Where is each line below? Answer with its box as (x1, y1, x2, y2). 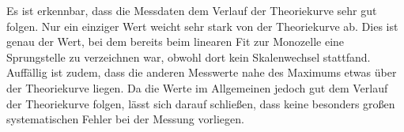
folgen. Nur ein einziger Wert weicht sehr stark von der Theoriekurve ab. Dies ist (6, 17, 398, 34)
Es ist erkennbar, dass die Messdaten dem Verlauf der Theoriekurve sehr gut (6, 2, 377, 18)
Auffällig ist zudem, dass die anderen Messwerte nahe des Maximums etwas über (6, 64, 397, 81)
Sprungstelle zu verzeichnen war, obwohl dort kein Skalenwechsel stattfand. (6, 48, 371, 65)
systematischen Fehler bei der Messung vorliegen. (6, 111, 244, 127)
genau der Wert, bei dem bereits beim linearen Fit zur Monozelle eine (6, 33, 345, 50)
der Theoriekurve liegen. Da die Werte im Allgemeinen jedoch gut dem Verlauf (6, 79, 388, 96)
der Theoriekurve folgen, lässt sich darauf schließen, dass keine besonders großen (6, 95, 395, 111)
